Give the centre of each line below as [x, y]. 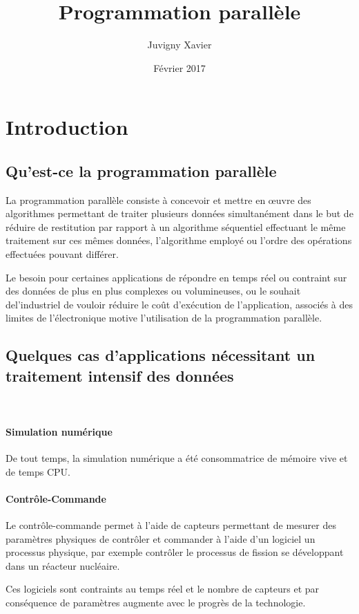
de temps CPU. [38, 471]
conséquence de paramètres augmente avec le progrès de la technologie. [156, 602]
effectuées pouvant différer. [62, 254]
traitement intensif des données [120, 375]
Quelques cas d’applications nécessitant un [161, 355]
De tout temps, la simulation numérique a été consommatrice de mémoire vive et [177, 458]
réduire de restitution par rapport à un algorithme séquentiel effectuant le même [176, 226]
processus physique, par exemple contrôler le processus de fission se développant [175, 552]
